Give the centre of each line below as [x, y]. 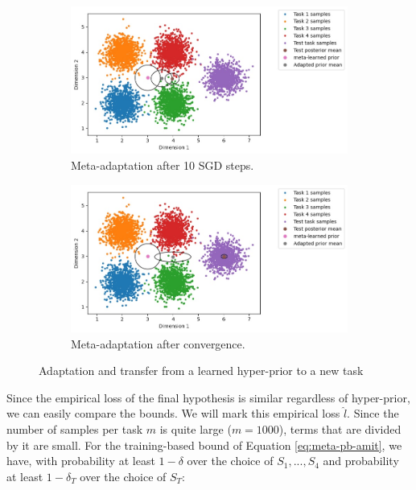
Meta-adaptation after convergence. [158, 343]
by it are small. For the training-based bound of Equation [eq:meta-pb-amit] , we [204, 445]
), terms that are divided [340, 429]
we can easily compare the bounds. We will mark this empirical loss [173, 413]
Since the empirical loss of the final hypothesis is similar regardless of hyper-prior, [208, 397]
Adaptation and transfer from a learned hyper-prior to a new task [201, 371]
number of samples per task [75, 429]
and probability [361, 461]
